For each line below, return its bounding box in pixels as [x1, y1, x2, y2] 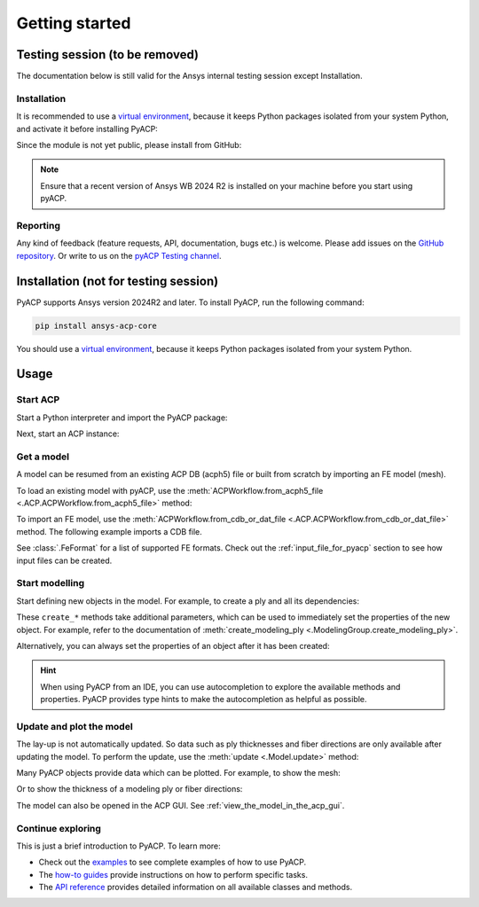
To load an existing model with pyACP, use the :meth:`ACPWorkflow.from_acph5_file [16, 485, 324, 496]
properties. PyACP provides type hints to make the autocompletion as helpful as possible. [40, 694, 367, 705]
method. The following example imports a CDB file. [16, 526, 203, 536]
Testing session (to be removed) [16, 47, 200, 62]
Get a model [16, 450, 70, 463]
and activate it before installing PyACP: [16, 123, 159, 134]
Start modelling [16, 577, 84, 590]
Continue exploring [16, 822, 102, 834]
